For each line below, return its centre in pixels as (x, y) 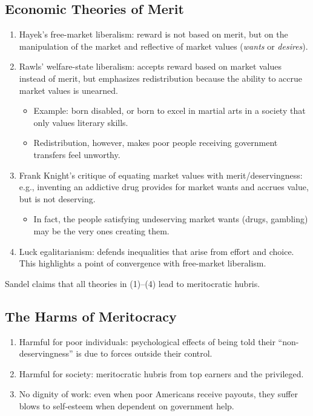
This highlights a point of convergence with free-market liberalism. (143, 263)
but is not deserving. (57, 198)
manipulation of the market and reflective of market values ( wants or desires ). (163, 46)
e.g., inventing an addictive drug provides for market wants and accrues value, (164, 187)
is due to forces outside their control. (144, 353)
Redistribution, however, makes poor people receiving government (156, 143)
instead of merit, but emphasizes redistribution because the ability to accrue (161, 78)
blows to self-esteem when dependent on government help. (127, 405)
